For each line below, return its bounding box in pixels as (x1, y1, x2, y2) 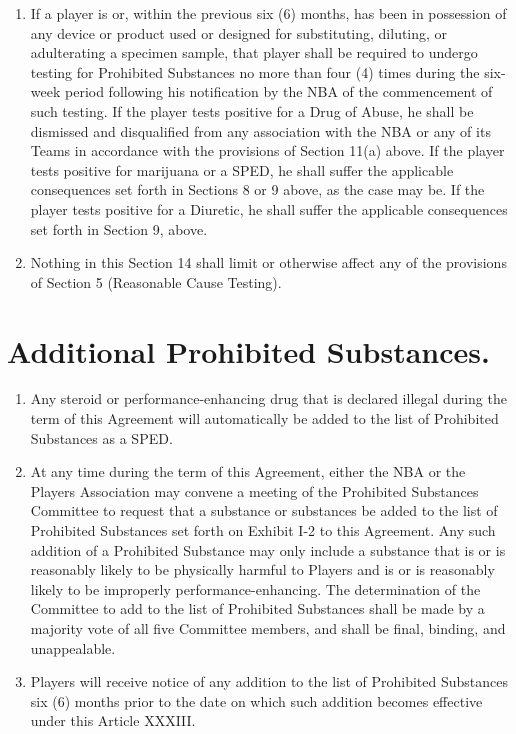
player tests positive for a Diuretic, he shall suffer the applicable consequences (30, 198, 508, 219)
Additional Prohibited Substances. (7, 330, 490, 371)
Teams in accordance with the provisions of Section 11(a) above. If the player (30, 140, 505, 161)
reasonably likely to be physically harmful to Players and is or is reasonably (30, 559, 495, 580)
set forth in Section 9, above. (30, 218, 208, 239)
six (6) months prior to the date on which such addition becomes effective (30, 690, 483, 711)
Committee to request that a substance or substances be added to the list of (30, 500, 498, 521)
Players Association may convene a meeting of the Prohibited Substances (30, 480, 479, 501)
